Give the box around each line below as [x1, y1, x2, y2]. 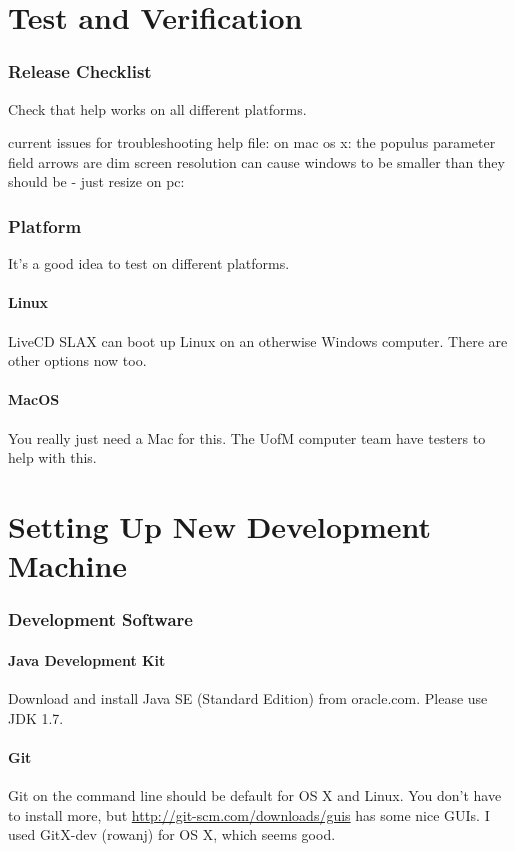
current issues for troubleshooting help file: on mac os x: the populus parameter [8, 132, 496, 153]
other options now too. [8, 350, 147, 371]
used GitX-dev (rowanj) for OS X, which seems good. [8, 824, 336, 845]
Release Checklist [8, 59, 152, 84]
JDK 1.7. [8, 707, 64, 728]
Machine [8, 545, 128, 586]
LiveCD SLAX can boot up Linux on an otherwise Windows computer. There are [8, 330, 508, 351]
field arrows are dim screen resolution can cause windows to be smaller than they [8, 151, 505, 172]
